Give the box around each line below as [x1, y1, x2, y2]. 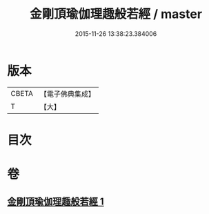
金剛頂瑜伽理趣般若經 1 [7, 196, 105, 208]
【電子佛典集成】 [39, 89, 95, 99]
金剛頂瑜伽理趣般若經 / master [30, 6, 202, 22]
